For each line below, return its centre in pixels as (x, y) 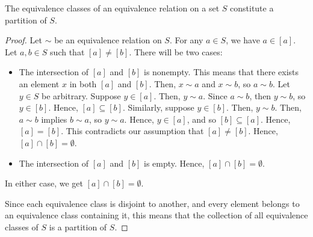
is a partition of (78, 226)
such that (67, 51)
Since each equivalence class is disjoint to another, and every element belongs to (152, 203)
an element (39, 83)
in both (83, 83)
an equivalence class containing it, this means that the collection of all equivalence (156, 215)
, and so (201, 119)
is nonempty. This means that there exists (221, 72)
